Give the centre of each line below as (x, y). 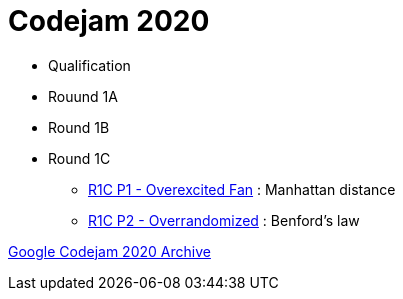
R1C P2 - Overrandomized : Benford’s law (224, 220)
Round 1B (79, 127)
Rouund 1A (83, 96)
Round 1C (79, 158)
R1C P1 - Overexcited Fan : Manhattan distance (242, 189)
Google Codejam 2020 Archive (109, 251)
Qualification (89, 65)
